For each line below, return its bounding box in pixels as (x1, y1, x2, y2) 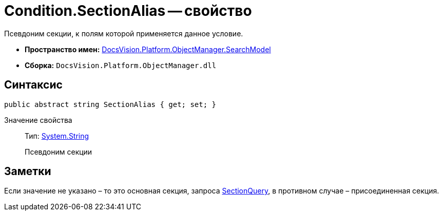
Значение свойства (4, 115, 72, 124)
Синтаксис (4, 78, 63, 92)
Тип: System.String (25, 131, 89, 140)
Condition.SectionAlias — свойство (4, 2, 252, 19)
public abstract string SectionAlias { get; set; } (4, 100, 217, 109)
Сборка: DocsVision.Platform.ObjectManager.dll (25, 60, 217, 70)
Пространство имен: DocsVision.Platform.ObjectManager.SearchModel (25, 45, 271, 54)
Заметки (4, 165, 51, 178)
